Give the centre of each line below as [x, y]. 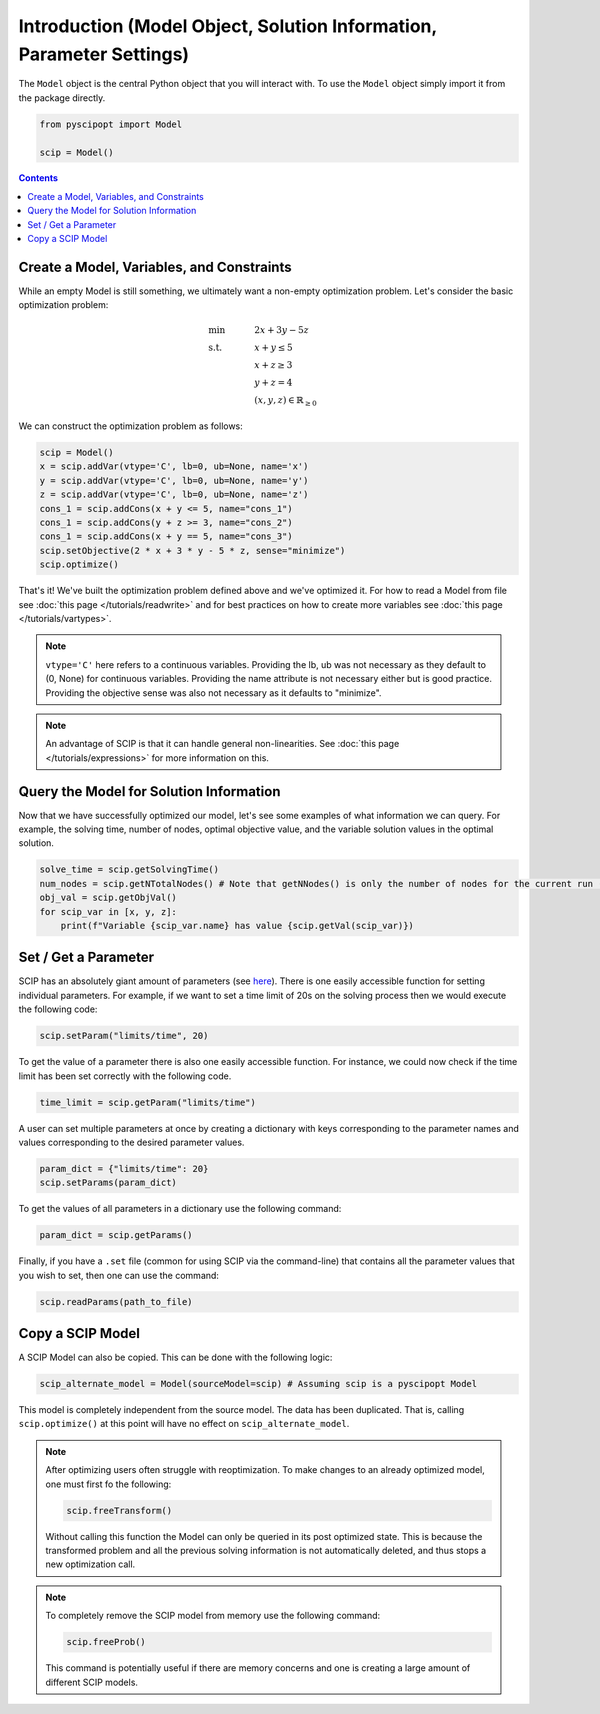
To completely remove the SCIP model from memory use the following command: [213, 1616]
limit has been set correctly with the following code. [125, 1076]
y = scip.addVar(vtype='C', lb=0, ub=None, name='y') [174, 480]
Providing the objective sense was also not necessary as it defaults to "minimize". [213, 692]
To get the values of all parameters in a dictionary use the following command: [180, 1209]
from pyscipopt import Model [111, 124]
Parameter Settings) [104, 54]
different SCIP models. [92, 1682]
